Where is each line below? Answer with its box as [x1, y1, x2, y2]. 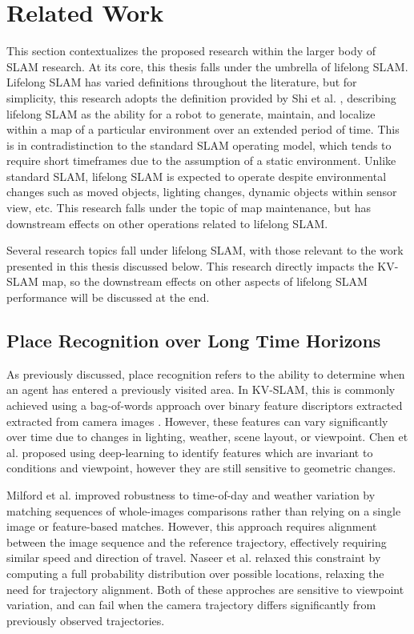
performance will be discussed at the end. [6, 289, 210, 306]
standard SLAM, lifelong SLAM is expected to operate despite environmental [6, 167, 387, 184]
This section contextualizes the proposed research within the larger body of [6, 42, 376, 59]
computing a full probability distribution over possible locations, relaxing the [6, 564, 384, 581]
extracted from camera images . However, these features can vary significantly [6, 412, 388, 429]
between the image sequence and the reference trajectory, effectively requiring [6, 533, 387, 550]
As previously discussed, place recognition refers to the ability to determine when [6, 365, 405, 382]
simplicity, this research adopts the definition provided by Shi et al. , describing [6, 89, 396, 106]
